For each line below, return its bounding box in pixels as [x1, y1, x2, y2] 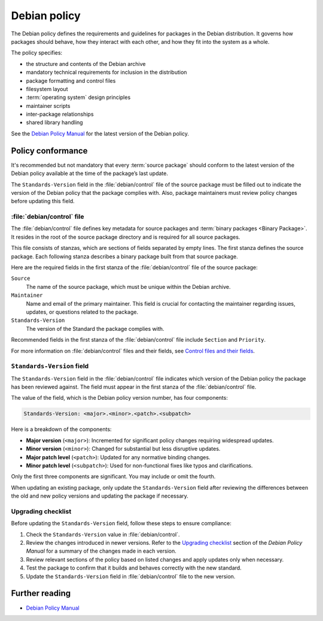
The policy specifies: [11, 49, 63, 56]
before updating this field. [11, 198, 75, 205]
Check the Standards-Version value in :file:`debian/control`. [26, 530, 180, 538]
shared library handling [26, 119, 83, 126]
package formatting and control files [26, 77, 116, 84]
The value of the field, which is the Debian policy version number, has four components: [11, 394, 228, 402]
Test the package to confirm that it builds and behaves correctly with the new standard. [26, 564, 242, 572]
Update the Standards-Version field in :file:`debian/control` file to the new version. [26, 572, 236, 580]
